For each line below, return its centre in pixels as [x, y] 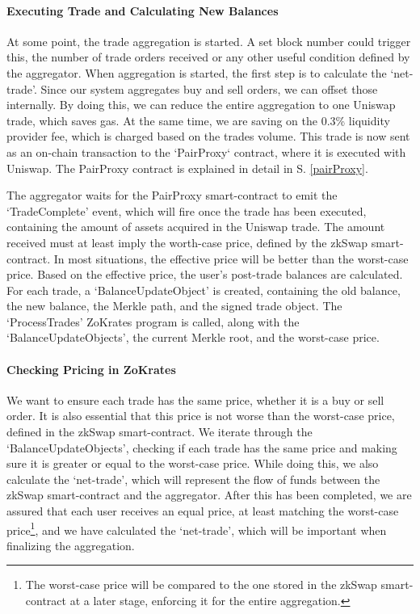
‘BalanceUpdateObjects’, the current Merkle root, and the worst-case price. [193, 337]
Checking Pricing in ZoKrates [91, 369]
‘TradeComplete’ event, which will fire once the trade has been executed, [187, 210]
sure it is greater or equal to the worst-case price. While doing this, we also [193, 463]
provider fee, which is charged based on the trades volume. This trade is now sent [208, 136]
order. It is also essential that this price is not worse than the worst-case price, [201, 416]
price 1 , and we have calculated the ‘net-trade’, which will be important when [197, 528]
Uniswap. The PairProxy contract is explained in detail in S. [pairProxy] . [187, 168]
